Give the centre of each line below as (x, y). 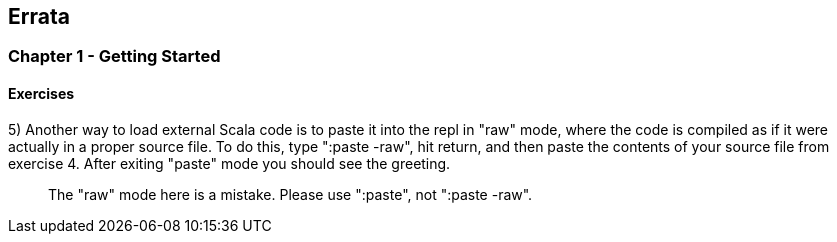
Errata (39, 16)
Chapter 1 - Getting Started (114, 56)
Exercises (41, 94)
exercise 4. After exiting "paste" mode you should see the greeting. (229, 163)
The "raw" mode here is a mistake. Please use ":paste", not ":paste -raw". (290, 194)
